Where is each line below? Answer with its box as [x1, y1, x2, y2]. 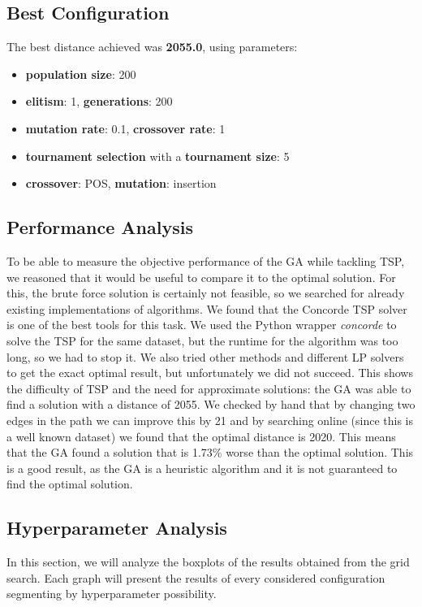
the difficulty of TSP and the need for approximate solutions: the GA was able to [6, 379, 411, 397]
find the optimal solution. [6, 475, 133, 492]
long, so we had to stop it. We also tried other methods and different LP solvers [6, 348, 404, 365]
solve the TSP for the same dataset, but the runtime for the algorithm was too [6, 332, 398, 349]
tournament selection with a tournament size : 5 [25, 147, 290, 164]
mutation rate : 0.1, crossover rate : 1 [25, 119, 226, 137]
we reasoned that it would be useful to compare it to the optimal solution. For [6, 268, 396, 285]
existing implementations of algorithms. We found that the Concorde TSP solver [6, 300, 407, 317]
